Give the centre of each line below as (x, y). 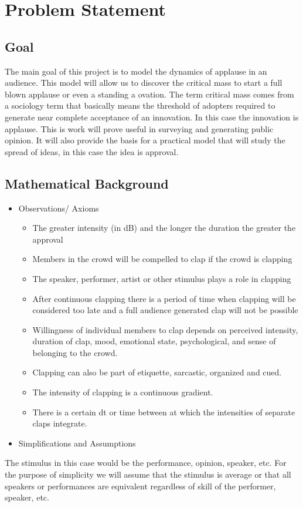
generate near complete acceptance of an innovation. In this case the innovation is (152, 117)
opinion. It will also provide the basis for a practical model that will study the (145, 140)
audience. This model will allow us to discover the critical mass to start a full (144, 83)
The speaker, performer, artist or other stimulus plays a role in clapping (162, 278)
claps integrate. (60, 423)
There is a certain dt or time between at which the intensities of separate (164, 412)
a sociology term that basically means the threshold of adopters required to (140, 105)
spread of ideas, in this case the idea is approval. (92, 151)
